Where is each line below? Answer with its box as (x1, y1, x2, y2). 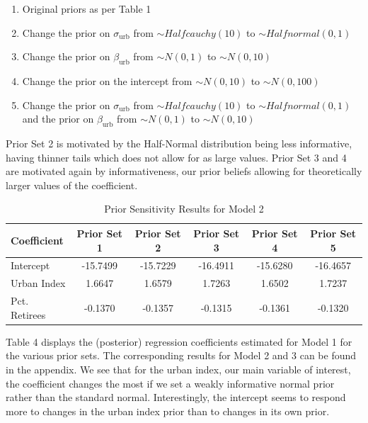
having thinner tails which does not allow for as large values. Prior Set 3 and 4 (6, 150, 347, 164)
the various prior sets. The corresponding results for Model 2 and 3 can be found (6, 348, 357, 363)
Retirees (11, 307, 46, 322)
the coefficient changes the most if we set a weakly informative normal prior (6, 376, 335, 390)
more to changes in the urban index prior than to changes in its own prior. (6, 403, 330, 418)
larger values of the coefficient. (6, 177, 138, 192)
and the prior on (22, 111, 94, 126)
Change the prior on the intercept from (22, 73, 192, 88)
